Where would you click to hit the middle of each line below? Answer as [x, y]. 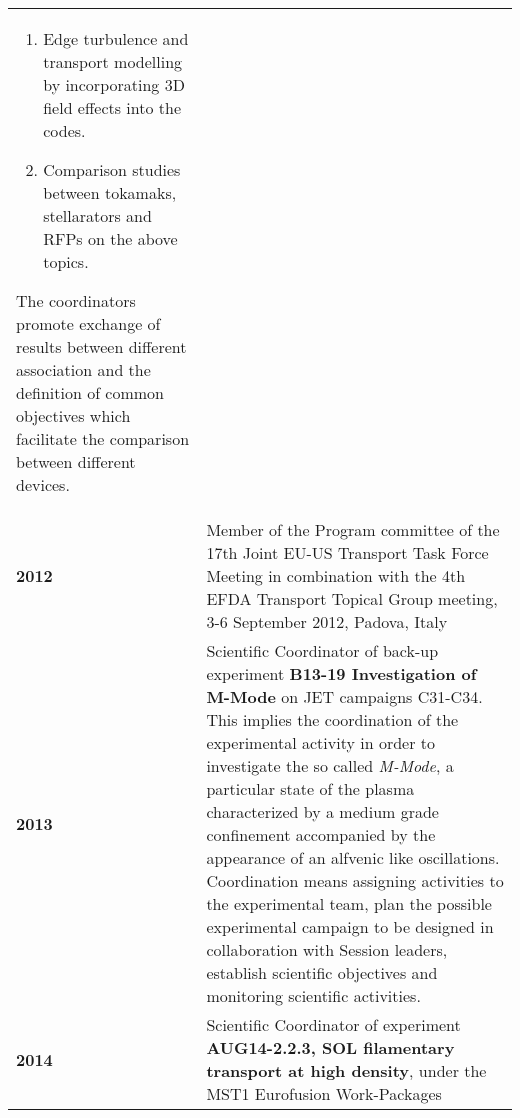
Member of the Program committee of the [353, 529]
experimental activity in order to [320, 742]
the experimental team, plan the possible [349, 903]
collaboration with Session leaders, [327, 949]
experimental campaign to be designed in [350, 926]
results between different [101, 346]
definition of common [90, 392]
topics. [66, 261]
